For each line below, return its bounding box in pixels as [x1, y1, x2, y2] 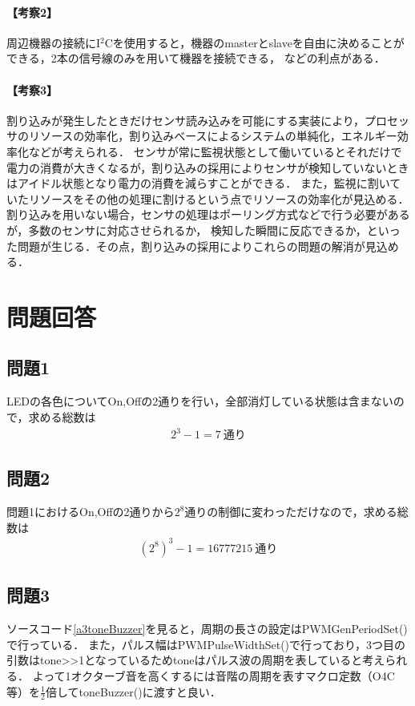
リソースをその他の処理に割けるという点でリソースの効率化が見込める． [28, 190, 409, 207]
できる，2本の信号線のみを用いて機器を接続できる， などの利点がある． [6, 50, 385, 67]
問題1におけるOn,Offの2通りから [6, 503, 175, 520]
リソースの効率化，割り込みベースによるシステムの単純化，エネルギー [28, 127, 397, 144]
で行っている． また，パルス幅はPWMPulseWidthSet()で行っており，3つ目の [6, 635, 405, 652]
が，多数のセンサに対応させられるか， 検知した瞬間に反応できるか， [6, 221, 367, 238]
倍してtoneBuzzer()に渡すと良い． [45, 683, 221, 700]
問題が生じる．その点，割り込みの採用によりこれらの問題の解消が [17, 237, 365, 254]
